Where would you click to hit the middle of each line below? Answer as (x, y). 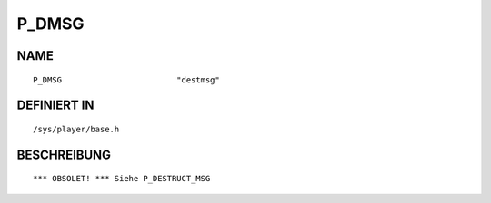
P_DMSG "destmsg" (126, 80)
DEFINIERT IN (55, 106)
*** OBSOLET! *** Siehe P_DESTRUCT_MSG (122, 179)
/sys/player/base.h (76, 129)
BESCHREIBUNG (64, 155)
